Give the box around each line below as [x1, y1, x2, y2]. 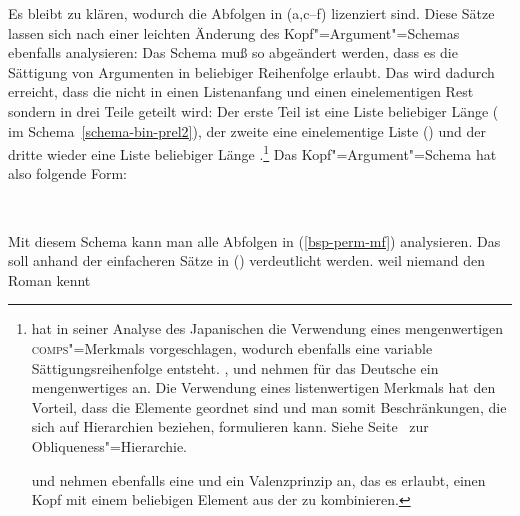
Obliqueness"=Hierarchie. [31, 435, 188, 456]
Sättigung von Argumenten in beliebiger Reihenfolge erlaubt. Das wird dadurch [8, 61, 495, 82]
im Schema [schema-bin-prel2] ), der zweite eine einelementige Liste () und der [8, 120, 486, 141]
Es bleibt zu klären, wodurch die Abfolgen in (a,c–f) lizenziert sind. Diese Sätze [8, 3, 495, 23]
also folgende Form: [8, 163, 127, 184]
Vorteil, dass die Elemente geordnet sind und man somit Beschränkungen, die [31, 396, 507, 417]
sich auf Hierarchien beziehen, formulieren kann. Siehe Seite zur [31, 416, 429, 437]
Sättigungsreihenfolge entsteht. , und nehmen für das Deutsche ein [31, 357, 439, 378]
